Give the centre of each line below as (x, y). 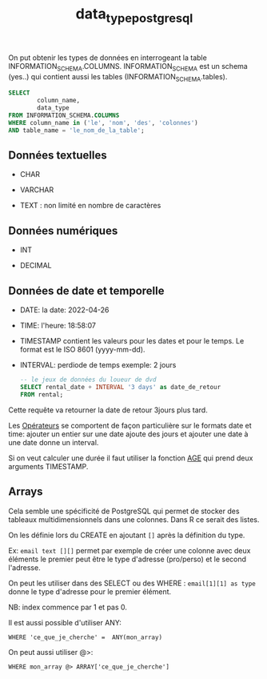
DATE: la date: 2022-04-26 (64, 310)
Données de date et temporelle (86, 290)
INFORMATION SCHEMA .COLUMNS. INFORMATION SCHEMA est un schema (128, 67)
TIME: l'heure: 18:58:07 (58, 326)
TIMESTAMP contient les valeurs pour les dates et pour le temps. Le (132, 341)
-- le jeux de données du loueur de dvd (88, 380)
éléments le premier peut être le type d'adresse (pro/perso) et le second (127, 559)
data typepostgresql (134, 15)
